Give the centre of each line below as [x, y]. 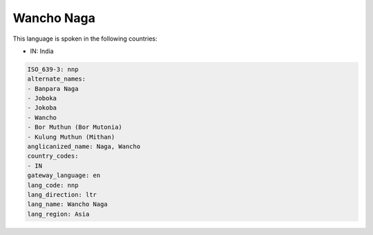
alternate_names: [57, 79]
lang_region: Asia [58, 214]
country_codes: [53, 156]
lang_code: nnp [53, 185]
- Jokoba [42, 108]
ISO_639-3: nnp [53, 69]
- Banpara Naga [53, 89]
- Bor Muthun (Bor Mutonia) [75, 127]
